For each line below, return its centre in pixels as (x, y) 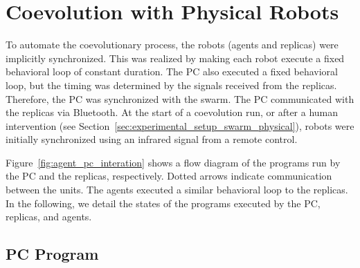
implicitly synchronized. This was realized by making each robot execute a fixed (175, 58)
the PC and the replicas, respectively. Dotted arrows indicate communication (169, 176)
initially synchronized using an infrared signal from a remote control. (152, 139)
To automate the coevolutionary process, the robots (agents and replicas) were (172, 45)
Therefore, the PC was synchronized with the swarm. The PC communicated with (180, 98)
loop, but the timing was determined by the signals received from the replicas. (171, 85)
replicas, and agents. (49, 217)
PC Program (52, 254)
